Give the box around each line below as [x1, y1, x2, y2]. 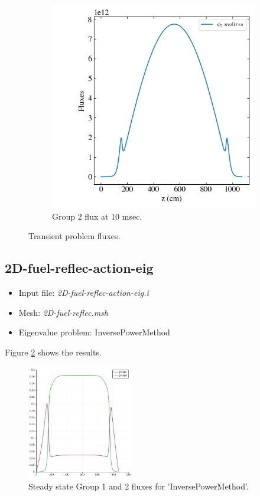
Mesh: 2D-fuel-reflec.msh [18, 306, 108, 318]
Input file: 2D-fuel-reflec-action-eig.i [18, 286, 149, 298]
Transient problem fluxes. [28, 230, 121, 242]
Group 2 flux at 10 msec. [52, 210, 142, 222]
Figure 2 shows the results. [5, 345, 102, 358]
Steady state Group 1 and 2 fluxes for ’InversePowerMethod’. [28, 479, 249, 492]
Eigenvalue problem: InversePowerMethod [18, 326, 170, 338]
